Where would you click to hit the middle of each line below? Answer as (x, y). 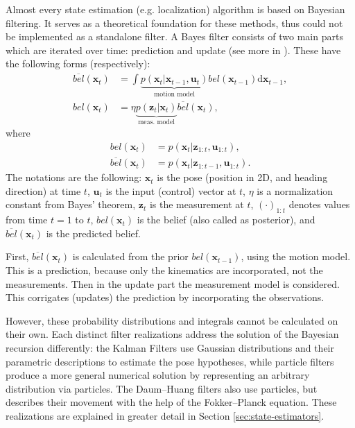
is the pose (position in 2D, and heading (242, 177)
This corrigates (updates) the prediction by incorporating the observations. (165, 297)
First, (17, 256)
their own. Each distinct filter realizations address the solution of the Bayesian (172, 334)
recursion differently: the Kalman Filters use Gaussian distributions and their (170, 347)
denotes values (319, 204)
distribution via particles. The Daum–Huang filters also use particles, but (162, 388)
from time (27, 220)
